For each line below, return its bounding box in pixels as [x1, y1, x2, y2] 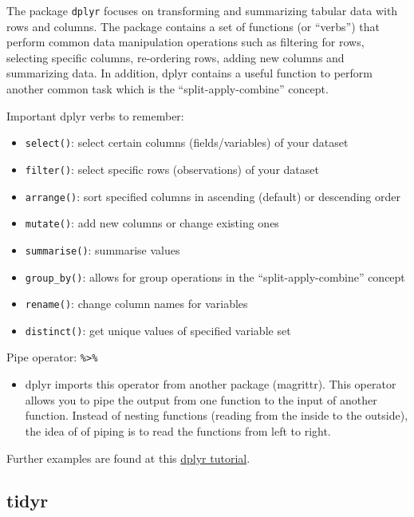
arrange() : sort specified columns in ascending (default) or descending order [25, 187, 401, 204]
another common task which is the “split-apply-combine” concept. [6, 81, 329, 97]
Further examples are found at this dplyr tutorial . [6, 449, 250, 466]
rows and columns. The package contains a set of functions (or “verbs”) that [6, 18, 380, 34]
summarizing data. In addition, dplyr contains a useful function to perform [6, 65, 373, 81]
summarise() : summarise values [25, 241, 180, 258]
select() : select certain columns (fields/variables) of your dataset [25, 134, 349, 151]
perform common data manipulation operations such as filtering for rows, [6, 34, 365, 50]
